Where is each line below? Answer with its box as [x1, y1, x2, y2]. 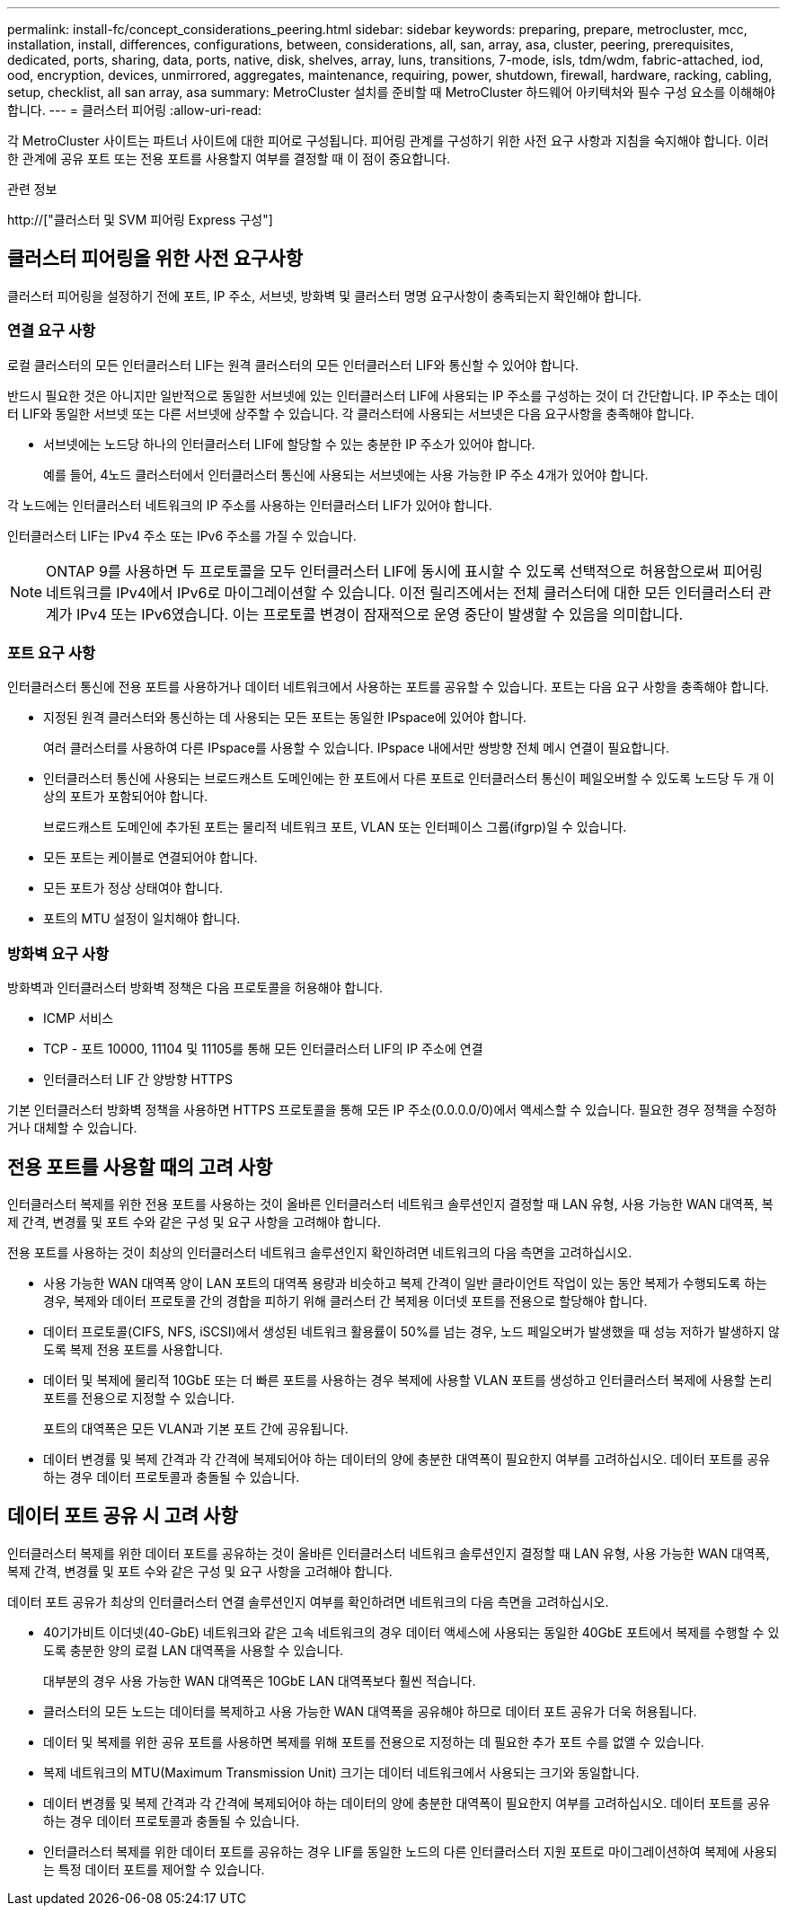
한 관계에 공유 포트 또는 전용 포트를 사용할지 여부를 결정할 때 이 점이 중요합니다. [7, 151, 451, 166]
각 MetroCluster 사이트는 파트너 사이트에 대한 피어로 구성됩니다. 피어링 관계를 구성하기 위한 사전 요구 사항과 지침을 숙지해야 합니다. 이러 [7, 133, 769, 148]
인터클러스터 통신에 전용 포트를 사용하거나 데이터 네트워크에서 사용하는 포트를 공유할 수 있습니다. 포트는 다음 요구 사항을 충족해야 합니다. [7, 679, 769, 695]
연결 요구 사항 [7, 322, 96, 340]
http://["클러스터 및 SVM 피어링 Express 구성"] [7, 212, 273, 227]
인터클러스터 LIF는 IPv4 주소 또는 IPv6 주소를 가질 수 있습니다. [7, 527, 357, 543]
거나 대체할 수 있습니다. [7, 1120, 137, 1136]
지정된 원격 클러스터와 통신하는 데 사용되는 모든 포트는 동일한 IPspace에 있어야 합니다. [43, 710, 527, 726]
